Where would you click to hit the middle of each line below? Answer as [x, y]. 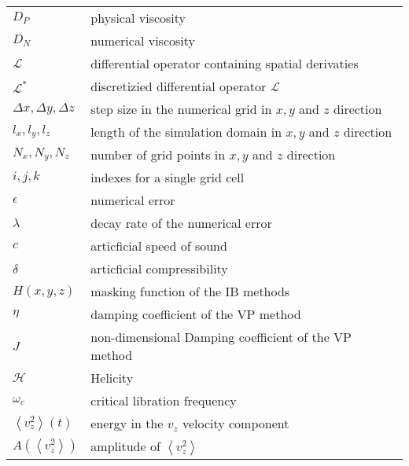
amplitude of [125, 446]
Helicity [112, 378]
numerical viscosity [143, 40]
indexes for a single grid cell [168, 177]
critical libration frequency [164, 400]
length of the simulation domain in [186, 132]
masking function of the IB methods [190, 291]
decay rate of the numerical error [181, 223]
